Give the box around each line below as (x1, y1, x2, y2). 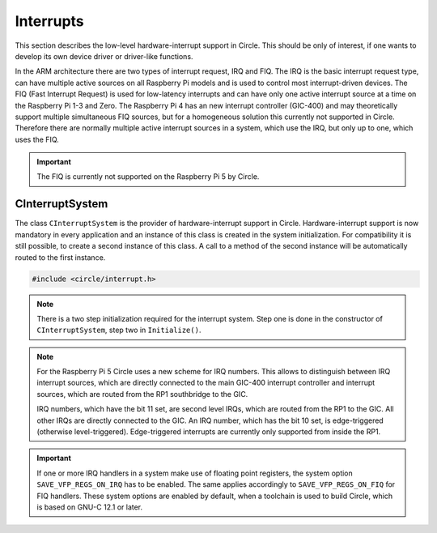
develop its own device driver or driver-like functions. (15, 51, 193, 61)
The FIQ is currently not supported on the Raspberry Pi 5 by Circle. (36, 172, 260, 181)
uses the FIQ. (15, 134, 60, 144)
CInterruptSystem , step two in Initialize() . (36, 325, 202, 335)
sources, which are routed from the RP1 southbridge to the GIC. (36, 389, 248, 399)
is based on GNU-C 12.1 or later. (36, 502, 143, 512)
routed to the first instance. (15, 252, 106, 262)
